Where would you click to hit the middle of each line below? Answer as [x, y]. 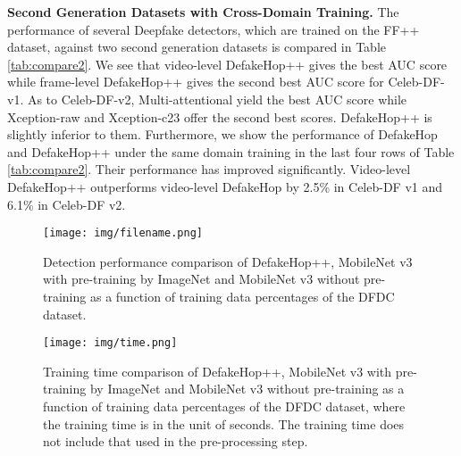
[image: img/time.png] [110, 343]
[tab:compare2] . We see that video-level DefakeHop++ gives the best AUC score [227, 64]
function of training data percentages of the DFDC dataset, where [224, 406]
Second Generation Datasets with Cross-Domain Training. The [203, 12]
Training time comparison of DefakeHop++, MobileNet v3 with [218, 371]
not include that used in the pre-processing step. [176, 441]
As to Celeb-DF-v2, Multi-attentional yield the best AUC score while [217, 99]
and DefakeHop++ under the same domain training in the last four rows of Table [231, 151]
